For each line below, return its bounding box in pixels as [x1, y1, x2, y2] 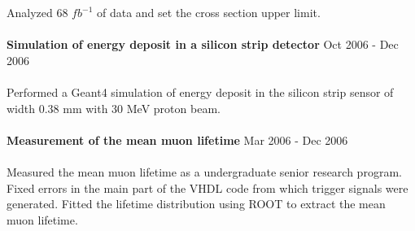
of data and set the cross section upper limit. [96, 4, 321, 20]
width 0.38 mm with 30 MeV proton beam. [7, 99, 221, 116]
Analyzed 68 [7, 4, 68, 20]
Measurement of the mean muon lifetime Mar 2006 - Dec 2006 [7, 131, 348, 148]
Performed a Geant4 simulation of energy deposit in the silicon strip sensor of [7, 83, 394, 100]
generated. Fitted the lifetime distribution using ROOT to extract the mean [7, 195, 386, 212]
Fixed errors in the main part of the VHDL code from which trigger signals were [7, 179, 408, 196]
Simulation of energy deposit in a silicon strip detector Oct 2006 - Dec [7, 36, 399, 53]
